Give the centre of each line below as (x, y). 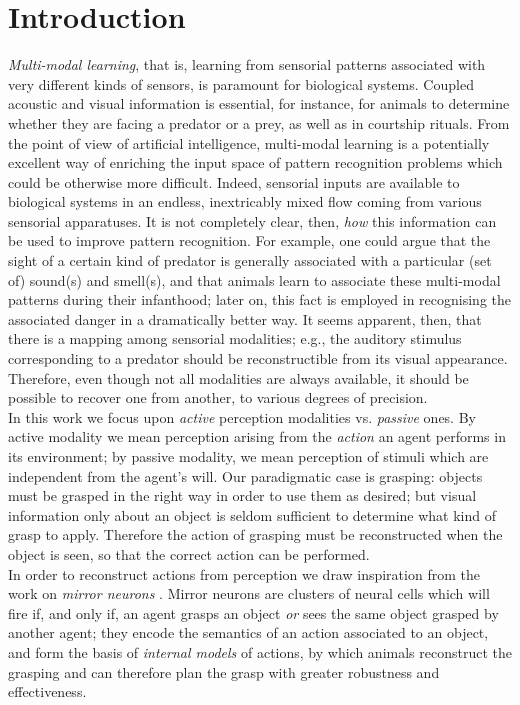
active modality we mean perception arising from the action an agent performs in (257, 436)
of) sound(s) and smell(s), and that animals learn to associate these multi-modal (254, 279)
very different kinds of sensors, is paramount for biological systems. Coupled (241, 83)
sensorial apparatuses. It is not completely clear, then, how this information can (252, 220)
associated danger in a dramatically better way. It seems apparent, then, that (245, 318)
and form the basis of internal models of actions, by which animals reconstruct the (260, 651)
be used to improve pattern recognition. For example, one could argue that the (249, 240)
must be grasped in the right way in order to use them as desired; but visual (242, 495)
